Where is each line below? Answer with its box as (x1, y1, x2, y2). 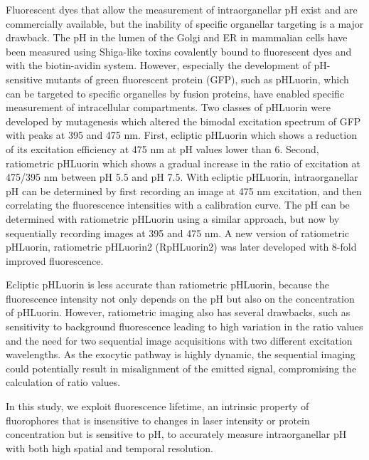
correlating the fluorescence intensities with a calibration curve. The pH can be (6, 197, 350, 212)
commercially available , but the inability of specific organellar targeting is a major (6, 16, 364, 31)
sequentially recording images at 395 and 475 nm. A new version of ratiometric (6, 225, 350, 240)
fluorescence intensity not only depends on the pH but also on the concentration (6, 291, 355, 305)
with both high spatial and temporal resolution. (6, 440, 213, 455)
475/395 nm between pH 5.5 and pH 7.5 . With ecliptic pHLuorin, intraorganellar (6, 169, 358, 184)
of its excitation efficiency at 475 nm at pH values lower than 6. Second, (6, 141, 319, 156)
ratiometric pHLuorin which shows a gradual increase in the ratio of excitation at (6, 155, 360, 170)
